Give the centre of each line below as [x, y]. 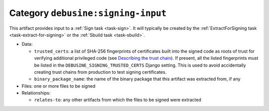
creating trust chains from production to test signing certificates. [100, 72]
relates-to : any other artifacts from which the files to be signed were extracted [118, 100]
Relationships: [36, 93]
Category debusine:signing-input [88, 13]
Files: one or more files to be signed [59, 86]
